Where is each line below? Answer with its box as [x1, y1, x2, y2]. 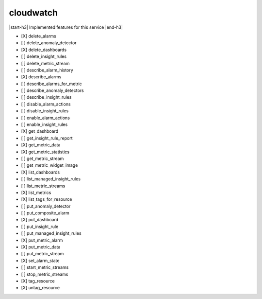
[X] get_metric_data [21, 142, 61, 148]
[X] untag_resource [21, 285, 60, 291]
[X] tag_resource [21, 278, 55, 284]
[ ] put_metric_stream [21, 251, 64, 257]
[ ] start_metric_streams [21, 264, 69, 270]
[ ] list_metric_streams [21, 183, 65, 189]
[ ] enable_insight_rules [21, 122, 68, 127]
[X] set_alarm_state [21, 258, 60, 264]
